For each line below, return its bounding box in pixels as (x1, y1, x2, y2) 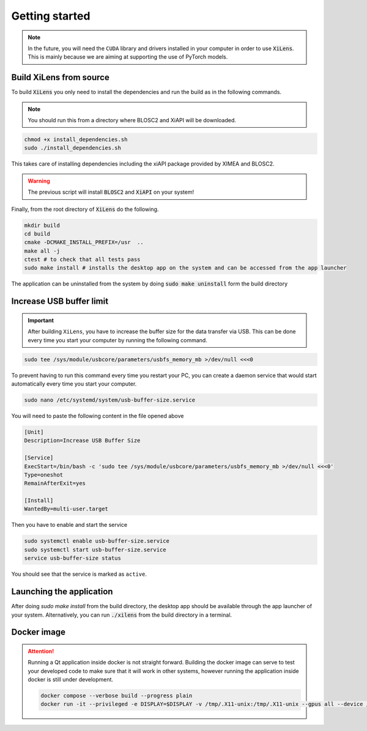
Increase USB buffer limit (11, 296, 109, 307)
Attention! (28, 647, 54, 655)
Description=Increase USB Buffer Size (24, 437, 141, 444)
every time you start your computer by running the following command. (28, 336, 207, 343)
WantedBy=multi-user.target (24, 505, 108, 513)
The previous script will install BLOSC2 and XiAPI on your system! (28, 188, 195, 196)
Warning (28, 177, 50, 185)
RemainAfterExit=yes (24, 480, 86, 487)
